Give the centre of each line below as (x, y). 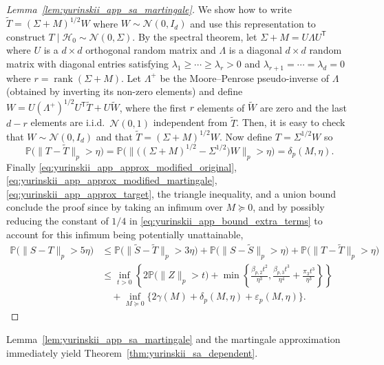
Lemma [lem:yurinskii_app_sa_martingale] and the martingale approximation (173, 339)
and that (114, 136)
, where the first (153, 107)
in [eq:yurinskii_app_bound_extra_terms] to (226, 220)
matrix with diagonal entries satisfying (87, 63)
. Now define (246, 136)
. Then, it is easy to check (291, 122)
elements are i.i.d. (68, 122)
